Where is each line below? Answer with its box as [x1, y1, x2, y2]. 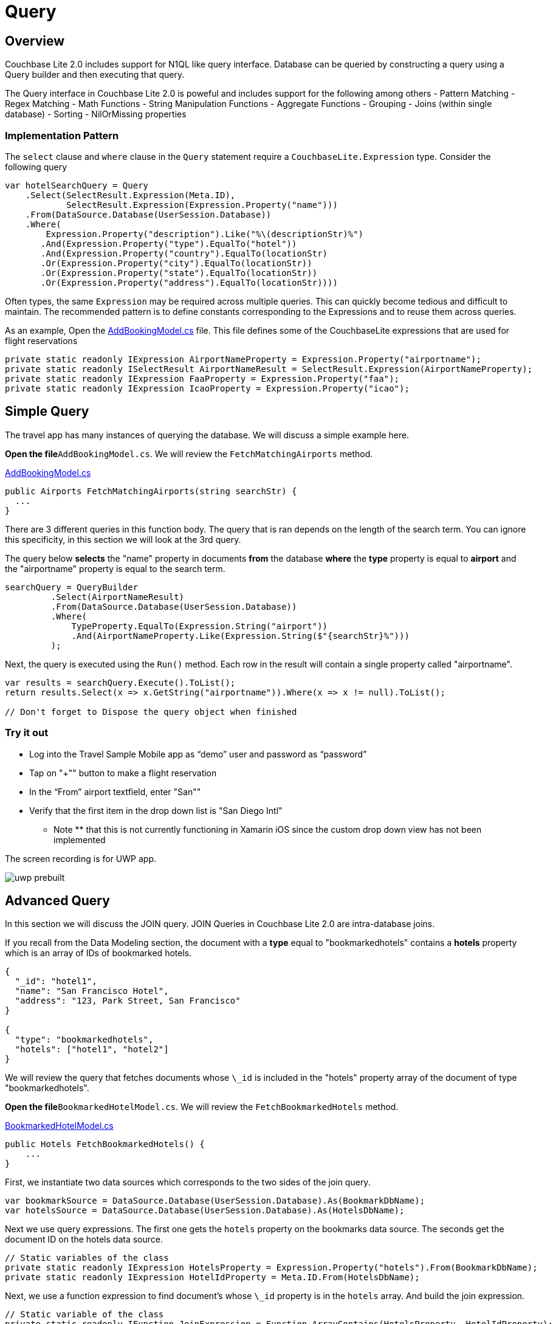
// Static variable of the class [5, 1309, 164, 1320]
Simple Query [5, 404, 89, 419]
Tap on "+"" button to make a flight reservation [29, 767, 217, 778]
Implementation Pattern [5, 129, 119, 142]
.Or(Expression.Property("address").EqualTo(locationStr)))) [41, 277, 338, 288]
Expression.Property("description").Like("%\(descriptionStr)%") [46, 229, 364, 239]
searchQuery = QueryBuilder [5, 582, 139, 592]
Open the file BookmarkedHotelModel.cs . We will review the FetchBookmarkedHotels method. [5, 1102, 399, 1112]
